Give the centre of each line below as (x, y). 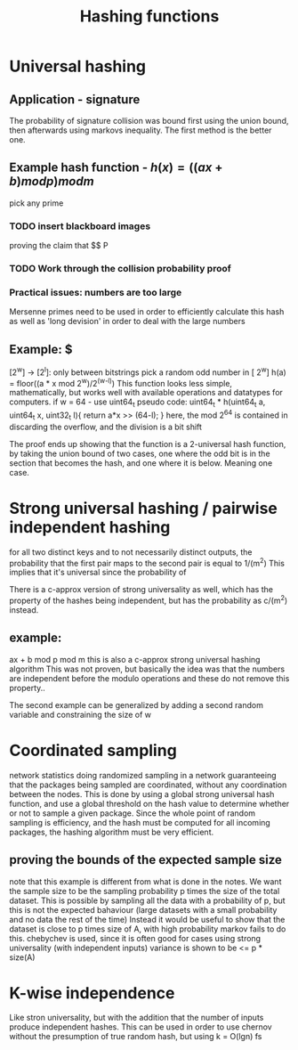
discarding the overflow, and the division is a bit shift (106, 427)
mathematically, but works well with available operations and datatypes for (146, 393)
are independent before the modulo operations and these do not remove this (149, 678)
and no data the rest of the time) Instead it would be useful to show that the (147, 919)
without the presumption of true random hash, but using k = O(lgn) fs (136, 1037)
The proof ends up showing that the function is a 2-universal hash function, (148, 444)
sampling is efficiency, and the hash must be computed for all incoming (140, 822)
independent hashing (90, 527)
